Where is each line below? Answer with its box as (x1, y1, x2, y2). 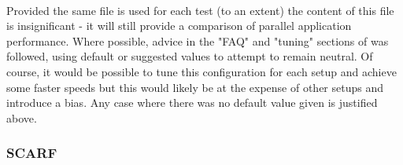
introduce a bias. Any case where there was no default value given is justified (6, 94, 378, 111)
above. (6, 109, 37, 126)
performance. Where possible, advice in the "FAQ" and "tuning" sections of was (6, 32, 389, 49)
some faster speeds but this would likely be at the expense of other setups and (6, 79, 383, 95)
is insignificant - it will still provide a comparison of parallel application (6, 17, 352, 34)
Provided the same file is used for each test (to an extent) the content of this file (6, 2, 394, 18)
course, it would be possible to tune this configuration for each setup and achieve (6, 63, 397, 79)
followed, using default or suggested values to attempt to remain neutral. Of (6, 48, 373, 64)
